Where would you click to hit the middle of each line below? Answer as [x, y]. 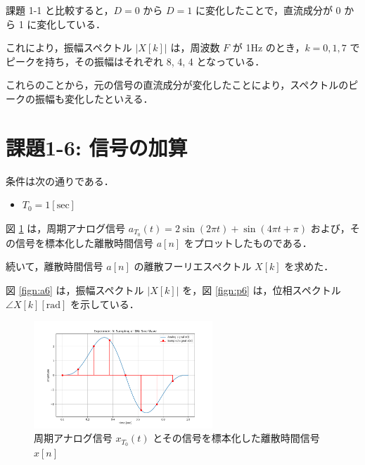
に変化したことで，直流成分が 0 [268, 10]
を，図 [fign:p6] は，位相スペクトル [262, 289]
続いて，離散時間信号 [55, 266]
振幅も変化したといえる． [94, 98]
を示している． [105, 304]
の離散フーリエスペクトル [193, 266]
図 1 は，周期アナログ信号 [66, 228]
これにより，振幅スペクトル [69, 47]
